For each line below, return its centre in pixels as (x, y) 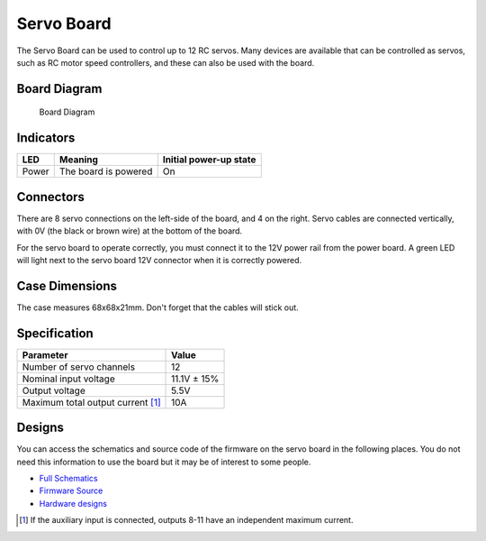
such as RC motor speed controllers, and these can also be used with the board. (166, 62)
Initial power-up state (209, 160)
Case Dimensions (67, 285)
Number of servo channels (78, 367)
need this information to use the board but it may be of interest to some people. (164, 462)
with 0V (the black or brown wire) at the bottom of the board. (130, 231)
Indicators (46, 138)
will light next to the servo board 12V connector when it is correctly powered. (159, 260)
